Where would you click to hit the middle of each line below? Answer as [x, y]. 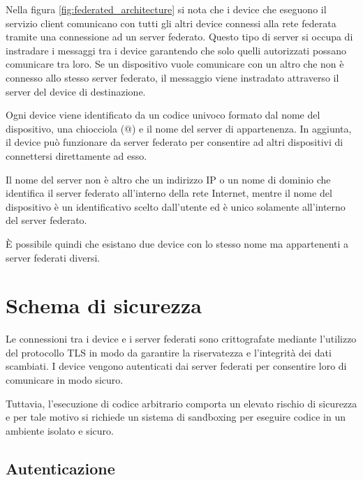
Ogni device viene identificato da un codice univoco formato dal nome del [163, 115]
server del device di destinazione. [76, 91]
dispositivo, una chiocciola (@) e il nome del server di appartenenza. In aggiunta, [179, 128]
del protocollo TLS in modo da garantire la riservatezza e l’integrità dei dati [169, 352]
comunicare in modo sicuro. [65, 380]
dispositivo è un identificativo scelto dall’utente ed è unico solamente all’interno [176, 206]
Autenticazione [60, 468]
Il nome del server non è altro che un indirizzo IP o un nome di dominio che [168, 179]
